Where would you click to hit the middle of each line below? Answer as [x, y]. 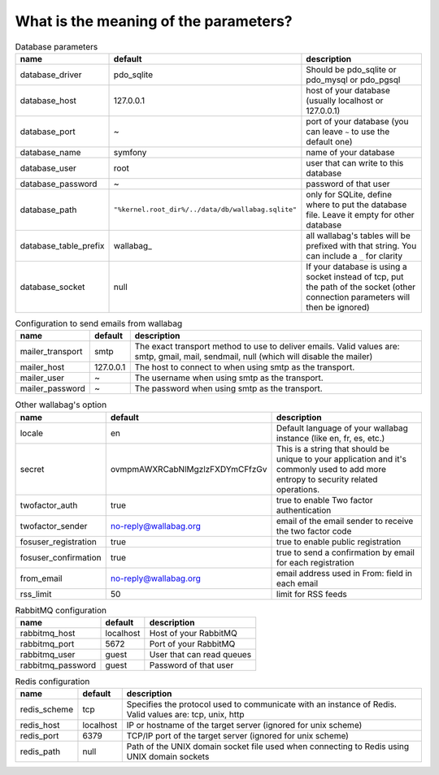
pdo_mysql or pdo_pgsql [353, 80]
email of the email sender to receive [345, 521]
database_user [48, 168]
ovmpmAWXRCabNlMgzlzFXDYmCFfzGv [189, 469]
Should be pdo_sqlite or [351, 69]
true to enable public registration [339, 542]
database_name [50, 152]
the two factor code [314, 530]
